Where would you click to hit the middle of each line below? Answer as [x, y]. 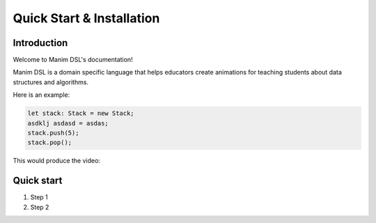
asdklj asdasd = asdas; [68, 123]
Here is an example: [41, 95]
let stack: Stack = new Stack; [81, 114]
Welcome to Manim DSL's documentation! [73, 60]
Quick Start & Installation [86, 18]
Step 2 [40, 207]
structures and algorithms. [51, 82]
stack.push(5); [53, 133]
